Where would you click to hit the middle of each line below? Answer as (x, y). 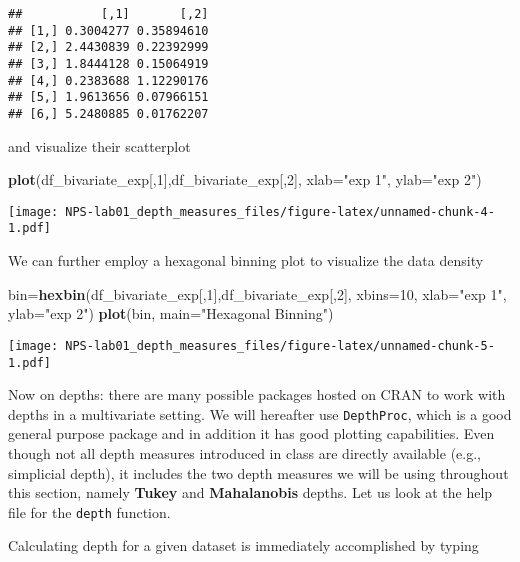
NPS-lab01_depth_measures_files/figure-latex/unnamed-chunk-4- (280, 211)
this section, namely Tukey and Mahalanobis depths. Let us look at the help (250, 492)
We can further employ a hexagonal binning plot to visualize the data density (246, 260)
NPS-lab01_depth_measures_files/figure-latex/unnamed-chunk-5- (280, 345)
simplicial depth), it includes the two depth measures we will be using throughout (258, 472)
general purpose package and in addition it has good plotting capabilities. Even (251, 433)
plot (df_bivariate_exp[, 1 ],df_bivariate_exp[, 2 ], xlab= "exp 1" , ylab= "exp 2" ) (245, 179)
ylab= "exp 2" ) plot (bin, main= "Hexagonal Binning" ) (171, 313)
